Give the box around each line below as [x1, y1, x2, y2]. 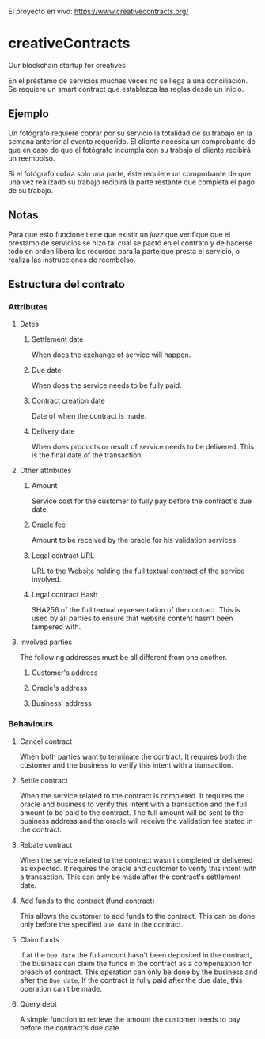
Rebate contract [19, 840, 73, 849]
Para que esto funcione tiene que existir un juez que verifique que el [8, 229, 231, 239]
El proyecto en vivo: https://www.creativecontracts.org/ [8, 7, 189, 16]
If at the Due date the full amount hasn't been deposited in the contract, [19, 950, 252, 960]
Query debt [19, 999, 58, 1008]
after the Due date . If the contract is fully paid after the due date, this [19, 975, 243, 984]
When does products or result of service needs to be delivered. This [31, 442, 255, 452]
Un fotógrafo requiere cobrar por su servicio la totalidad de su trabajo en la [8, 128, 253, 138]
